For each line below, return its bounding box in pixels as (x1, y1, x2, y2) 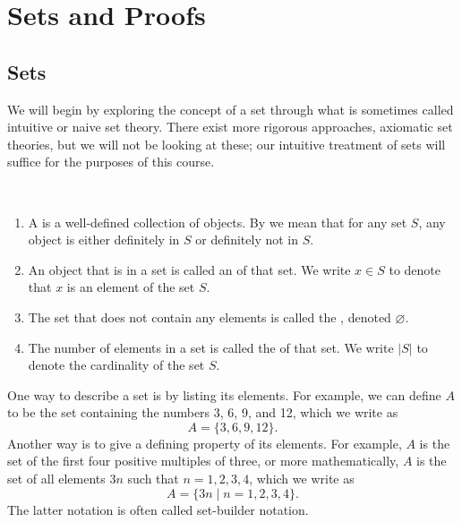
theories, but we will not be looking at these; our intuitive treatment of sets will (7, 134, 446, 153)
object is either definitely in (28, 230, 180, 249)
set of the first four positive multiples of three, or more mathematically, (7, 451, 399, 470)
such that (127, 469, 179, 488)
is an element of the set (66, 278, 195, 296)
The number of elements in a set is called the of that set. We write (28, 338, 394, 356)
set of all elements (7, 469, 106, 488)
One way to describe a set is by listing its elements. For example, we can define (7, 385, 441, 404)
